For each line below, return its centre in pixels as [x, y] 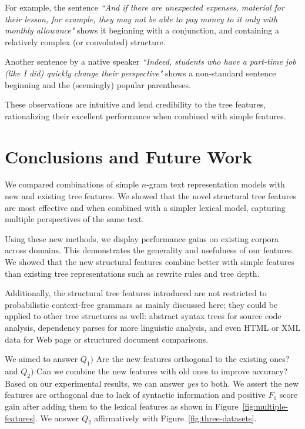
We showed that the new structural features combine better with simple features [150, 262]
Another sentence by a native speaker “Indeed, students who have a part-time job [150, 61]
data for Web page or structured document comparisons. [107, 339]
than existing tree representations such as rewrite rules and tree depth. [132, 273]
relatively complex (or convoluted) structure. [85, 41]
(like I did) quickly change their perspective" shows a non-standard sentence [140, 73]
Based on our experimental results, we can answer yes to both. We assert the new [152, 383]
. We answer [57, 418]
